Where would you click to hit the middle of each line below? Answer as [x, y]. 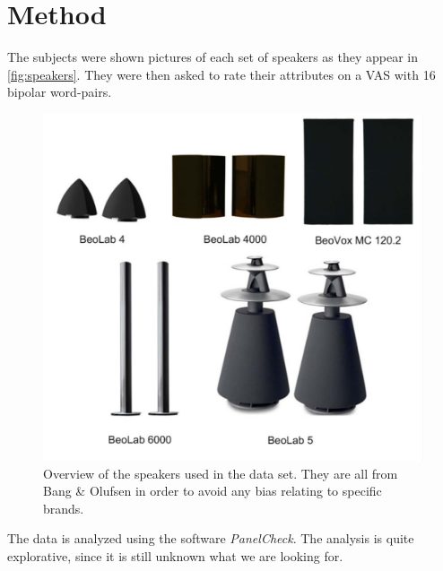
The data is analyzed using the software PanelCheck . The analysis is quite [211, 538]
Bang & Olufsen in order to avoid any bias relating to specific [213, 491]
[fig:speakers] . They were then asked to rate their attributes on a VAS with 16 [221, 74]
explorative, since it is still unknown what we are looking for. [175, 556]
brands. [64, 508]
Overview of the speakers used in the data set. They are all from [221, 473]
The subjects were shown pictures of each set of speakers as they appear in [213, 57]
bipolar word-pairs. [60, 92]
